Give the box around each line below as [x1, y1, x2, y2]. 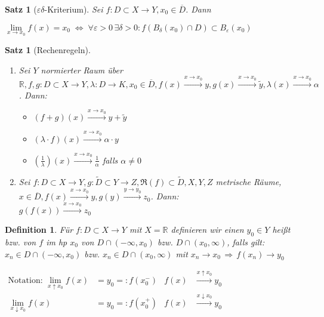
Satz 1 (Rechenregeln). [5, 44, 91, 56]
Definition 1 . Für [5, 223, 73, 236]
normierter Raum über [41, 63, 123, 76]
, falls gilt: [227, 235, 265, 248]
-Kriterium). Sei [44, 3, 103, 15]
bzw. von [5, 235, 36, 248]
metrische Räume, [215, 176, 282, 188]
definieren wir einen [171, 223, 244, 236]
